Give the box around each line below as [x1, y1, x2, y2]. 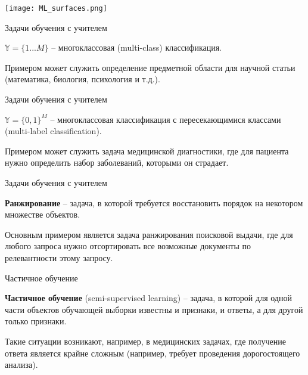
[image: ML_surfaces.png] [5, 4, 107, 13]
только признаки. [5, 315, 67, 327]
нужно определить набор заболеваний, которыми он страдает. [5, 156, 229, 169]
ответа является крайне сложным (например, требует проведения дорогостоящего [5, 346, 300, 359]
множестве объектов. [5, 208, 80, 221]
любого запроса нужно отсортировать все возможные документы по [5, 240, 251, 252]
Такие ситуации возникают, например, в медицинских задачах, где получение [5, 334, 286, 347]
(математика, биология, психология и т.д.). [5, 73, 160, 85]
